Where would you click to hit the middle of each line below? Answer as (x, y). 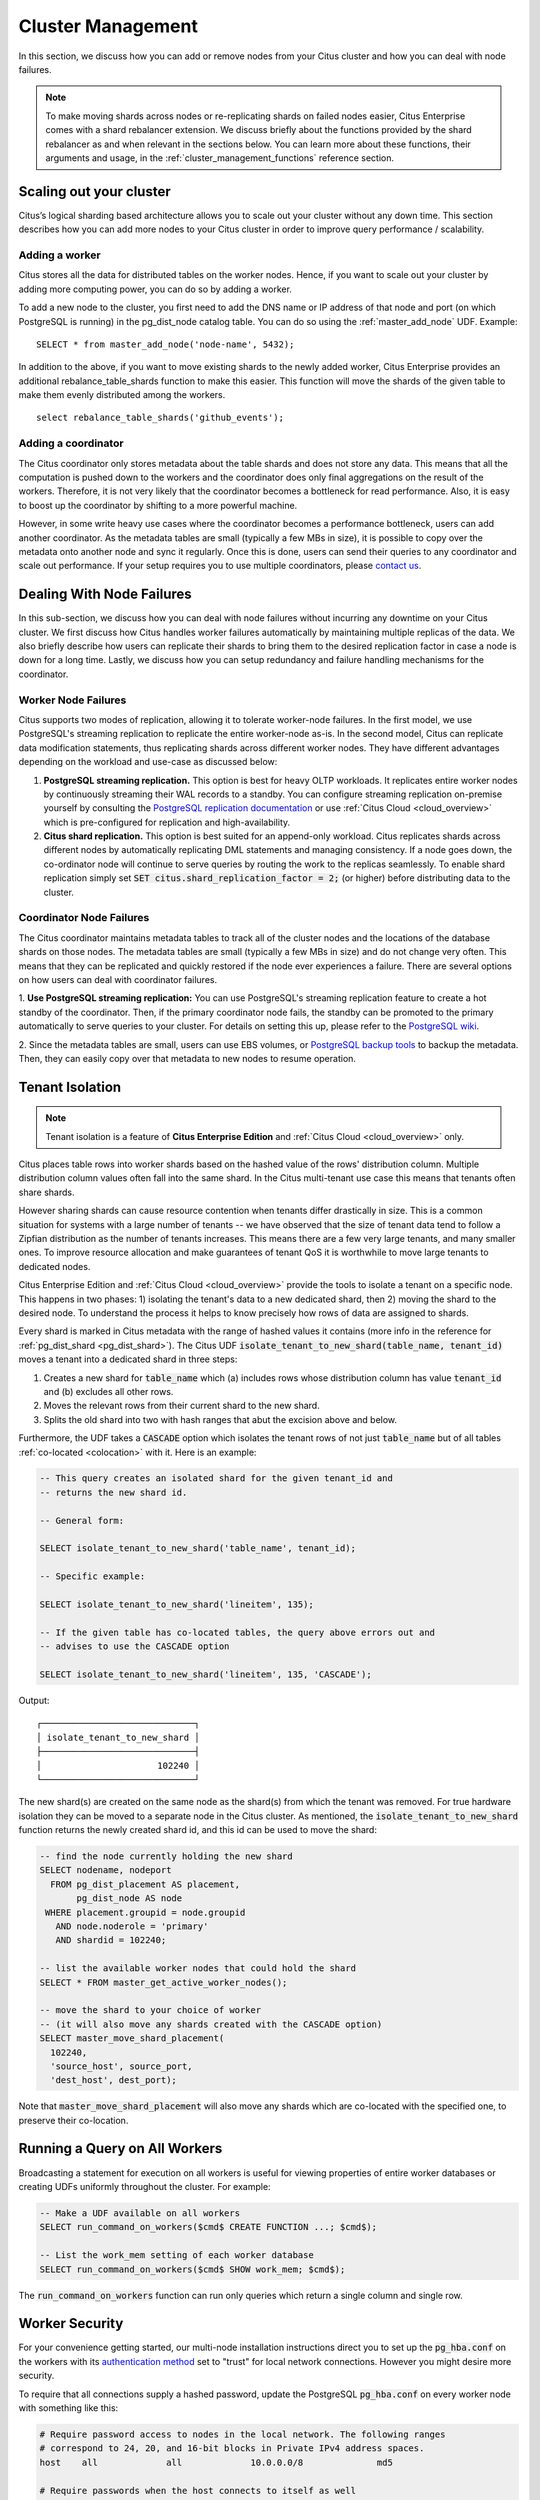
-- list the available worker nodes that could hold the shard (198, 1968)
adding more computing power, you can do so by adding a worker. (155, 289)
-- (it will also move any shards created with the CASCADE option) (211, 2024)
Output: (34, 1700)
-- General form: (82, 1520)
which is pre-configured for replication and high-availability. (167, 822)
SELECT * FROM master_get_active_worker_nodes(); (163, 1982)
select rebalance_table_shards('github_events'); (160, 418)
